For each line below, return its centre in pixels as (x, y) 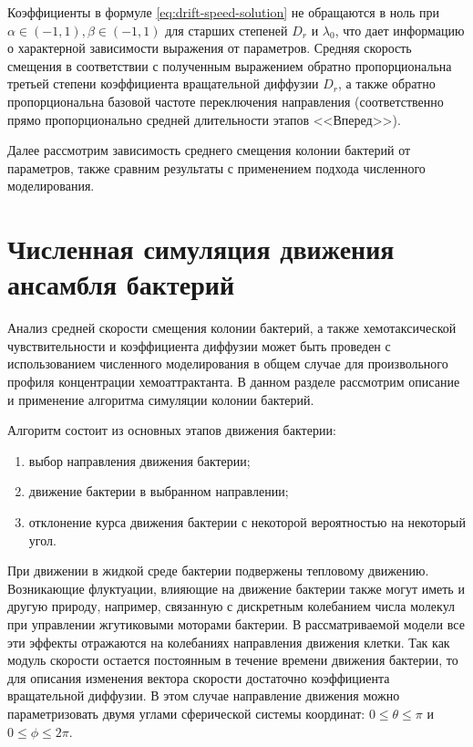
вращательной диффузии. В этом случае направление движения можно (204, 695)
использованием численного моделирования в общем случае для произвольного (228, 363)
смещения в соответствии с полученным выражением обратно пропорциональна (230, 65)
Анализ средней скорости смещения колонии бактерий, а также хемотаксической (232, 328)
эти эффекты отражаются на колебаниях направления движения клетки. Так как (229, 642)
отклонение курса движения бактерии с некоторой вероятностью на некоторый (247, 522)
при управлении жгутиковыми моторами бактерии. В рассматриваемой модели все (236, 623)
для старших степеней (226, 30)
